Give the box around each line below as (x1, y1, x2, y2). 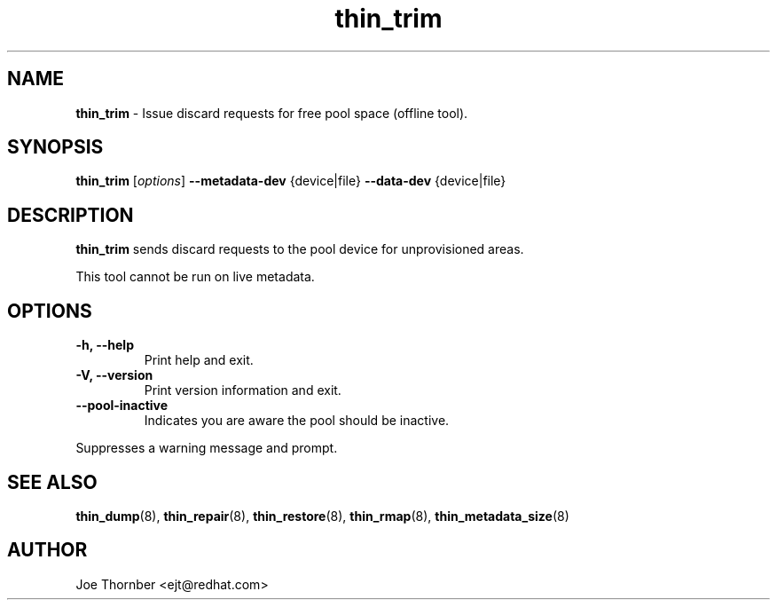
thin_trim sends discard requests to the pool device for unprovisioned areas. (75, 241, 524, 257)
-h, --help (75, 337, 134, 353)
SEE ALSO (7, 470, 98, 493)
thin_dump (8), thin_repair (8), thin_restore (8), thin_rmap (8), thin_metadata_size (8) (75, 508, 569, 524)
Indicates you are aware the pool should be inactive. (144, 413, 450, 429)
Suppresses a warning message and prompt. (75, 440, 338, 456)
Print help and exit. (144, 352, 254, 368)
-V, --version (75, 367, 153, 383)
